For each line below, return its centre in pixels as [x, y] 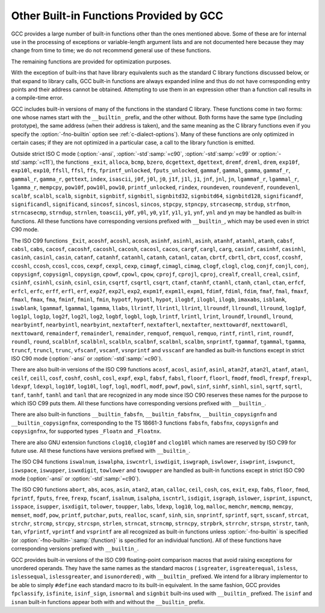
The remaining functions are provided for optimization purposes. [91, 61]
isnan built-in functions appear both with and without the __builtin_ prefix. [108, 602]
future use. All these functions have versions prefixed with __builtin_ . [101, 450]
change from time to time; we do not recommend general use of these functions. [111, 51]
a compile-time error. [37, 98]
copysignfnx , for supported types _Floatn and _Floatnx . [86, 431]
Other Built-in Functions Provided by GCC [117, 16]
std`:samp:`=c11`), [33, 162]
